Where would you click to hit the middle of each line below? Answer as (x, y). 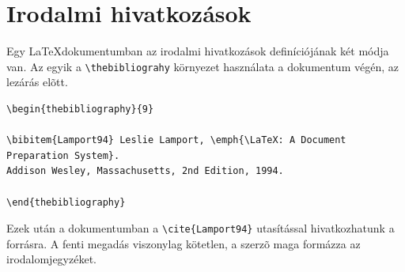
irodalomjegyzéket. (51, 259)
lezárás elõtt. (37, 82)
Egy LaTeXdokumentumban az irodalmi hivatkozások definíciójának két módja (198, 51)
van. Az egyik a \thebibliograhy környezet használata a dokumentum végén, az (202, 66)
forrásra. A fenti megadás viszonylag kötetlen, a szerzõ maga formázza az (184, 243)
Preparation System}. (63, 155)
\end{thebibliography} (66, 202)
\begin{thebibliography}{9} (80, 109)
